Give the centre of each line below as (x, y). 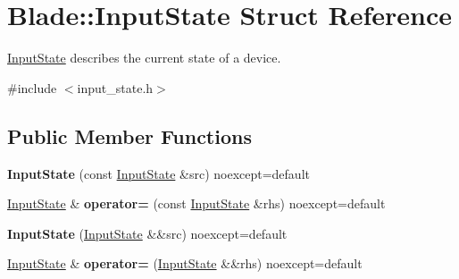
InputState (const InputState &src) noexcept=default (159, 173)
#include (32, 87)
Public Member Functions (129, 135)
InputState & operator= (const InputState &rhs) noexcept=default (196, 203)
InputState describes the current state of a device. (144, 58)
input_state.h (115, 87)
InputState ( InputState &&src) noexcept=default (147, 233)
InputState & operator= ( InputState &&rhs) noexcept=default (185, 263)
